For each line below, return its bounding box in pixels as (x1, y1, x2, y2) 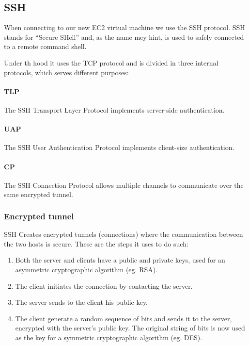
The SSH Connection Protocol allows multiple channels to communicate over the (4, 180, 244, 190)
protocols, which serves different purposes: (4, 67, 129, 77)
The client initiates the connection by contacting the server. (15, 280, 193, 291)
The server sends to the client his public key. (15, 297, 148, 307)
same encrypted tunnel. (4, 189, 73, 199)
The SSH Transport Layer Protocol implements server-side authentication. (4, 104, 225, 115)
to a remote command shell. (4, 41, 87, 51)
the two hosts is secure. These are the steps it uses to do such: (4, 238, 188, 248)
